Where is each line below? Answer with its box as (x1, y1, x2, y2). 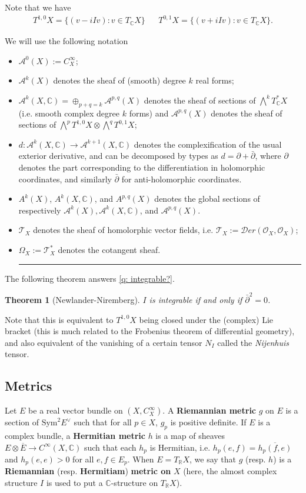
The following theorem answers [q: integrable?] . (5, 272, 175, 284)
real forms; (195, 74, 234, 86)
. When (127, 452, 154, 465)
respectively (18, 204, 61, 216)
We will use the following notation (5, 35, 128, 47)
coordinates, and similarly (18, 172, 112, 185)
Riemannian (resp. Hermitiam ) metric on (5, 465, 171, 477)
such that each (84, 441, 137, 453)
